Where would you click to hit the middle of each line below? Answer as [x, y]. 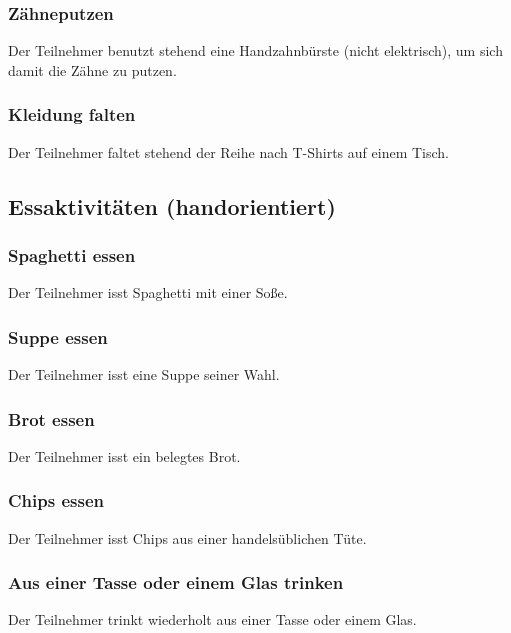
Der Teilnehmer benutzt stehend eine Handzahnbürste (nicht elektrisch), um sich [255, 50]
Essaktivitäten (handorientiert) [172, 205]
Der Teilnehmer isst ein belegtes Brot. [124, 455]
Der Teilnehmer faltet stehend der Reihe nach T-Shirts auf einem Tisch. [228, 151]
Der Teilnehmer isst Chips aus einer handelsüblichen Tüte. [187, 537]
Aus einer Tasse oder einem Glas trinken [176, 582]
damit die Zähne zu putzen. [92, 69]
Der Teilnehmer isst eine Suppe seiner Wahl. [144, 374]
